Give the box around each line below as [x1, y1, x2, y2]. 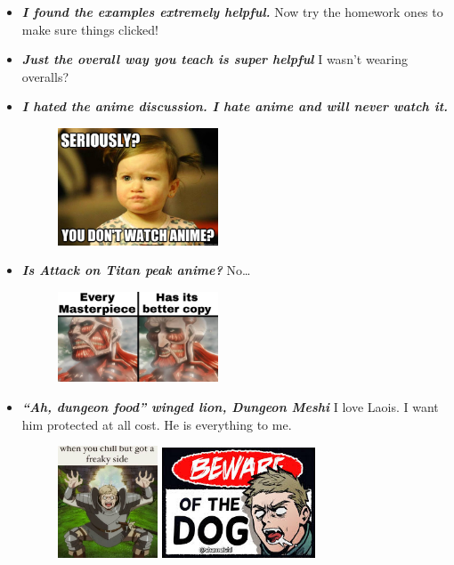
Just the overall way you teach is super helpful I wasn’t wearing [21, 50, 409, 69]
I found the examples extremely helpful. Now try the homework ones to [21, 3, 443, 20]
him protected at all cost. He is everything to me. [21, 415, 292, 433]
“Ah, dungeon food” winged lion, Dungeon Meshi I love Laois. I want [21, 397, 439, 416]
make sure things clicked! [21, 20, 158, 38]
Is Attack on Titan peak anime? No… [21, 261, 251, 279]
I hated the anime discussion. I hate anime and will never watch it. [21, 97, 449, 116]
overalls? [21, 67, 69, 85]
